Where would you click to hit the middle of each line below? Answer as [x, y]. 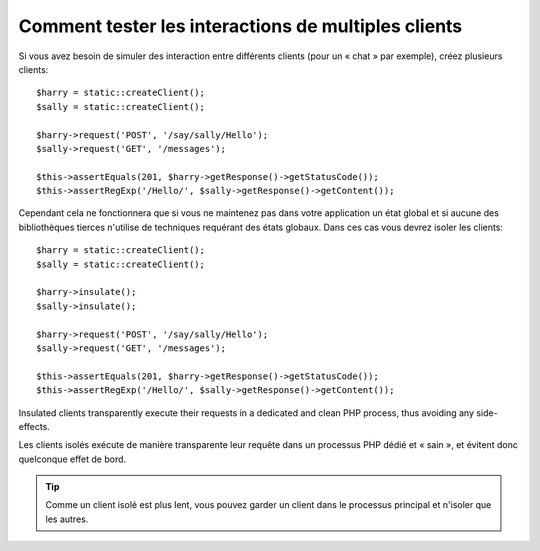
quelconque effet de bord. [72, 459]
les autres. [67, 519]
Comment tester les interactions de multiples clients [240, 26]
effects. [34, 426]
